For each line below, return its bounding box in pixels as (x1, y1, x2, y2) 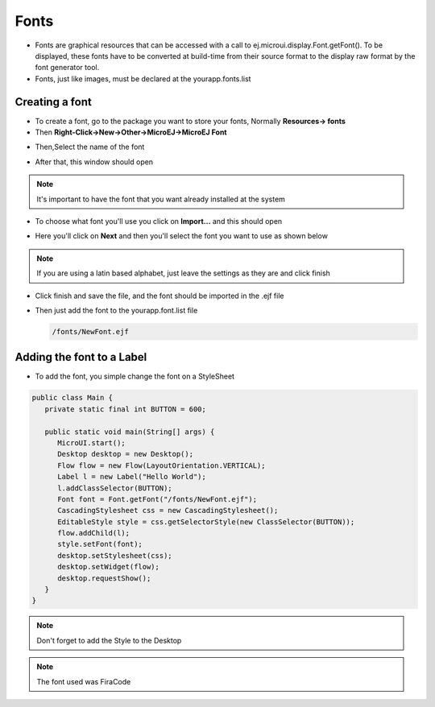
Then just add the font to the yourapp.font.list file (35, 305, 198, 315)
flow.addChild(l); (57, 528, 130, 538)
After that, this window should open (35, 157, 153, 167)
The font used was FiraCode (36, 676, 131, 686)
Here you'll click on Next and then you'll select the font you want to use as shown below (35, 231, 328, 241)
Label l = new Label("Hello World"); (57, 472, 207, 482)
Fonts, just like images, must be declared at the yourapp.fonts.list (35, 73, 251, 84)
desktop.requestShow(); (57, 573, 151, 583)
